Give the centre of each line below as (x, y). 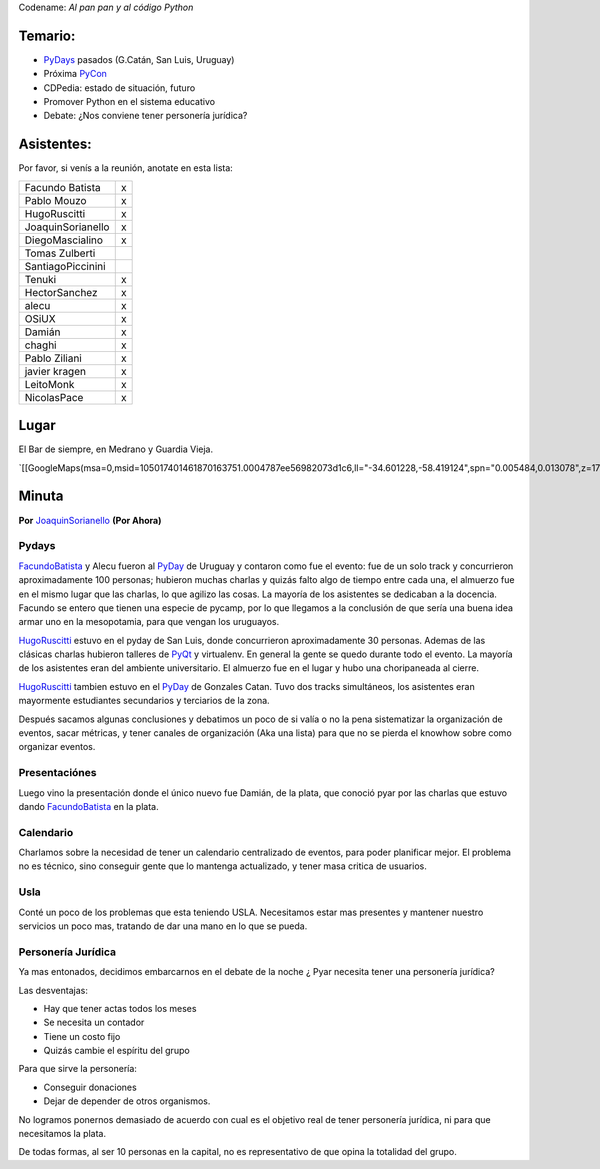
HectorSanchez (61, 292)
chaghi (40, 345)
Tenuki (40, 279)
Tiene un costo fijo (82, 1036)
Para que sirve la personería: (77, 1069)
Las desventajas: (53, 990)
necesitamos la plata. (62, 1134)
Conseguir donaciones (90, 1087)
